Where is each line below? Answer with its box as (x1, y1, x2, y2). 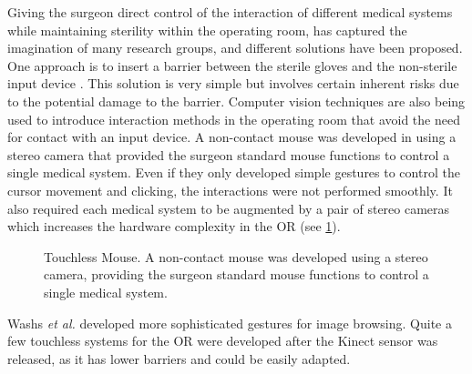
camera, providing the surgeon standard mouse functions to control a (44, 265, 429, 284)
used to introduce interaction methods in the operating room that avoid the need (7, 109, 460, 128)
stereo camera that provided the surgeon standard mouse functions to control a (7, 145, 450, 164)
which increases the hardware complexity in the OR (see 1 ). (7, 217, 341, 236)
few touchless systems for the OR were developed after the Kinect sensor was (7, 331, 438, 350)
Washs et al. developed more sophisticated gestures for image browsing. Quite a (7, 313, 452, 332)
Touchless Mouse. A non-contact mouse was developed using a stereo (44, 247, 428, 266)
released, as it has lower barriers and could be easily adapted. (7, 349, 351, 368)
